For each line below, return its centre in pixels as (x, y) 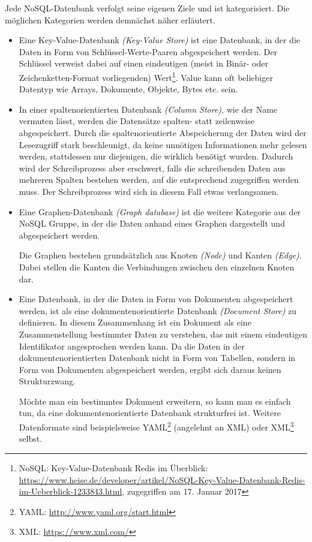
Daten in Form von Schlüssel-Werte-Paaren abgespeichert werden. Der (148, 51)
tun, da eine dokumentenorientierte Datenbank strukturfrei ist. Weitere (150, 413)
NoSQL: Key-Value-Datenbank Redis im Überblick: (113, 467)
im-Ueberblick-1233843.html (70, 491)
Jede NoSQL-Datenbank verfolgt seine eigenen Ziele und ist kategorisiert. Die (147, 8)
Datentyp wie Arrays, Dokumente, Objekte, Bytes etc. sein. (128, 89)
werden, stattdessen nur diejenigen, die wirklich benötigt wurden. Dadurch (156, 156)
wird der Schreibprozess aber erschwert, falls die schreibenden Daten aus (152, 168)
